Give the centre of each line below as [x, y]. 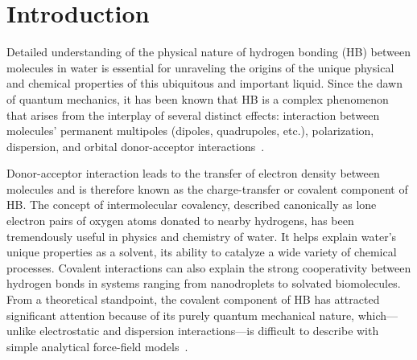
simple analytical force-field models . [97, 346]
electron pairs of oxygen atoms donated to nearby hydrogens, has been [180, 221]
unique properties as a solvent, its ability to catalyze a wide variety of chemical [202, 252]
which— [378, 315]
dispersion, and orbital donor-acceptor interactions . [136, 146]
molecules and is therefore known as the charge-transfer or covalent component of [207, 188]
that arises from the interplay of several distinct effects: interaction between [193, 115]
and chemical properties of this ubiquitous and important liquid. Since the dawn [204, 83]
